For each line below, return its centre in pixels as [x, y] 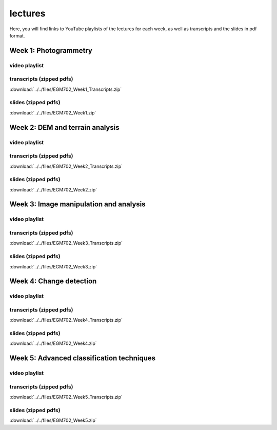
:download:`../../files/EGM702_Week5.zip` [53, 420]
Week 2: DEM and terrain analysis [65, 128]
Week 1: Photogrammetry [51, 51]
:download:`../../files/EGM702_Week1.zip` [53, 112]
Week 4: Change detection [53, 281]
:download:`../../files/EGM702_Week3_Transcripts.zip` [66, 243]
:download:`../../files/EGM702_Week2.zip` [53, 189]
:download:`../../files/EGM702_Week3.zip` [53, 266]
